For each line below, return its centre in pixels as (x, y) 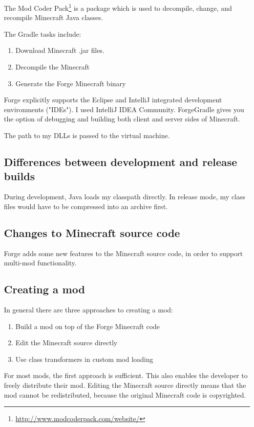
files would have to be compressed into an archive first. (86, 206)
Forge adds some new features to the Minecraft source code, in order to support (123, 253)
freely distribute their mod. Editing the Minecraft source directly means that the (125, 385)
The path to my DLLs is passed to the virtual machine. (87, 135)
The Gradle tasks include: (42, 34)
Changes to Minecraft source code (92, 232)
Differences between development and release (121, 161)
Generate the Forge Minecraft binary (71, 83)
